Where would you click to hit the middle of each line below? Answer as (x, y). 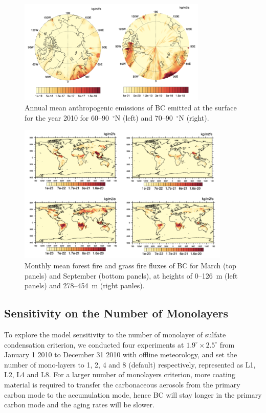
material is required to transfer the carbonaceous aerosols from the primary (122, 384)
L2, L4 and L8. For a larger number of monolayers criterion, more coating (120, 374)
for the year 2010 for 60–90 (67, 117)
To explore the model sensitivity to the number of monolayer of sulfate (115, 334)
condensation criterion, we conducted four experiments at (94, 344)
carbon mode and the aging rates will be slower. (79, 405)
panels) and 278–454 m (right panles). (85, 285)
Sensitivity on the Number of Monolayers (116, 313)
